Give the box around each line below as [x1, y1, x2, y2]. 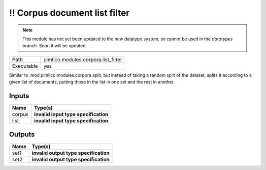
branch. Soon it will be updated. [22, 43, 87, 49]
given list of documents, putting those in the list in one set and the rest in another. [9, 79, 175, 85]
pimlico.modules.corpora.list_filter [43, 56, 123, 63]
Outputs [9, 130, 35, 139]
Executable [12, 62, 38, 69]
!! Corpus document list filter [9, 7, 130, 18]
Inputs [9, 91, 30, 100]
